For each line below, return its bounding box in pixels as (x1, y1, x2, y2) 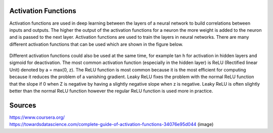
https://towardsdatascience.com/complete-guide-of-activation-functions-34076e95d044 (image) (9, 121, 214, 127)
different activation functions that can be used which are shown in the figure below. (9, 41, 184, 47)
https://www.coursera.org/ (9, 114, 65, 120)
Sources (9, 101, 36, 109)
